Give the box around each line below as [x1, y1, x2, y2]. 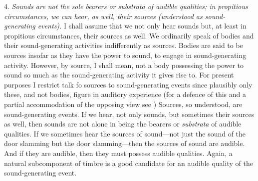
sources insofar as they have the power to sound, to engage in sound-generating [4, 49, 247, 60]
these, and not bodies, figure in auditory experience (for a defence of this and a [4, 89, 246, 99]
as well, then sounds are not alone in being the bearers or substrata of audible [4, 118, 242, 129]
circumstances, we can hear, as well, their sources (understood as [4, 10, 203, 21]
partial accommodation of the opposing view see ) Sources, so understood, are [4, 98, 243, 109]
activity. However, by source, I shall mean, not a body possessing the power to [4, 59, 244, 70]
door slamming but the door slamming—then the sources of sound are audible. [4, 138, 245, 148]
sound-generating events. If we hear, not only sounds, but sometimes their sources [4, 108, 255, 119]
